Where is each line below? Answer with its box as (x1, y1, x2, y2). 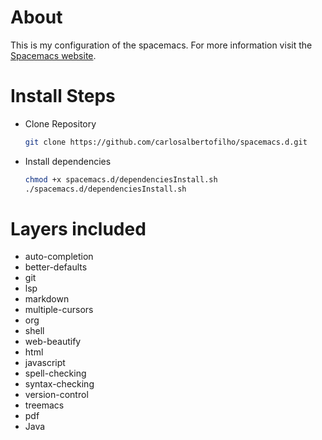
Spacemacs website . (10, 49, 97, 61)
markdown (24, 293, 70, 305)
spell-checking (24, 367, 87, 380)
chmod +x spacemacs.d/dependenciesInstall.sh (24, 174, 218, 185)
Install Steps (10, 85, 116, 108)
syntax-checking (24, 378, 95, 390)
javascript (24, 357, 66, 369)
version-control (24, 389, 89, 401)
